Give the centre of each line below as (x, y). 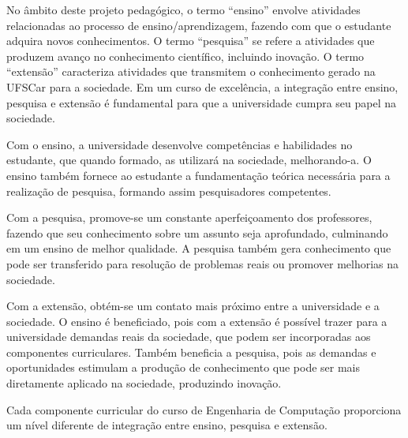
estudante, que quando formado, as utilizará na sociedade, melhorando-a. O (189, 160)
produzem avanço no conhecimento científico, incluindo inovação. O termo (185, 56)
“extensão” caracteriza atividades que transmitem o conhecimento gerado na (191, 71)
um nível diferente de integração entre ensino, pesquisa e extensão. (167, 425)
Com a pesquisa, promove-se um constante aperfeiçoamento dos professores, (189, 217)
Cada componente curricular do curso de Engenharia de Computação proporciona (204, 409)
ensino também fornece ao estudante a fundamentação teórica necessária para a (198, 175)
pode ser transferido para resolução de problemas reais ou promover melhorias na (203, 263)
